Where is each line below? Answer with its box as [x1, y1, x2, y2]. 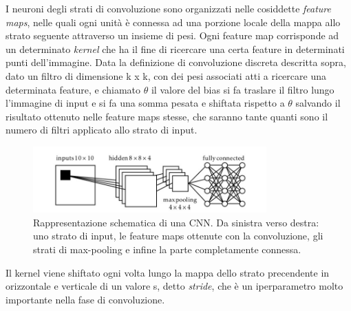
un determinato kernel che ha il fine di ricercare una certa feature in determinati [6, 41, 345, 56]
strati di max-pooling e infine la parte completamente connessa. [33, 242, 301, 256]
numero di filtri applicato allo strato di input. [6, 122, 198, 137]
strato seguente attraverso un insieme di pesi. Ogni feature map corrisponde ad [6, 28, 339, 43]
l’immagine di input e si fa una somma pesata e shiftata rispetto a [6, 96, 285, 110]
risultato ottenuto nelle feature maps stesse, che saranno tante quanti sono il [6, 109, 328, 123]
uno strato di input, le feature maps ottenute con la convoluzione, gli [33, 228, 323, 243]
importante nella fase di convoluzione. [6, 292, 165, 306]
